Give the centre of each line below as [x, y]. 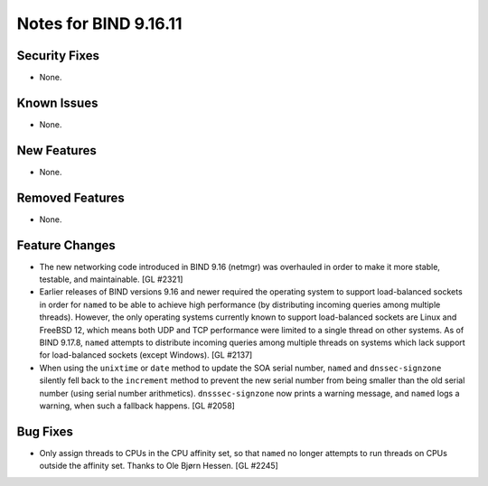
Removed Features [71, 197]
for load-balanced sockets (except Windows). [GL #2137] [146, 355]
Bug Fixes [45, 431]
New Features [56, 150]
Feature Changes [66, 245]
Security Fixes [58, 56]
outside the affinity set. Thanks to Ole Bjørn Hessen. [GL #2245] [159, 466]
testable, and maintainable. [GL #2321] [111, 279]
